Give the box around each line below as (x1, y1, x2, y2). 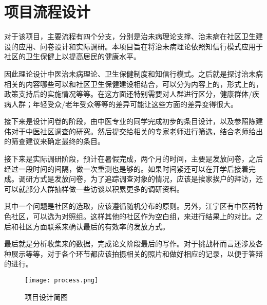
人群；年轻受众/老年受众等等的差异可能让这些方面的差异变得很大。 (11, 98, 238, 109)
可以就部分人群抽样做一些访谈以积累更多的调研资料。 (4, 183, 184, 194)
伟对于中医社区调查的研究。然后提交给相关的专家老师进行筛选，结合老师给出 (4, 125, 263, 136)
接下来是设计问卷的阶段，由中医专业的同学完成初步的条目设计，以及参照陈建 (4, 116, 263, 127)
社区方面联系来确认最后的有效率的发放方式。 (18, 221, 169, 231)
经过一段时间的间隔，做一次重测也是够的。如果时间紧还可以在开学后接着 (4, 163, 249, 174)
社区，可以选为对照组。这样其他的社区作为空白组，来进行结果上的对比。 (11, 211, 256, 222)
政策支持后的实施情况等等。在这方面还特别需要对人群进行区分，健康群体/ (4, 88, 252, 99)
